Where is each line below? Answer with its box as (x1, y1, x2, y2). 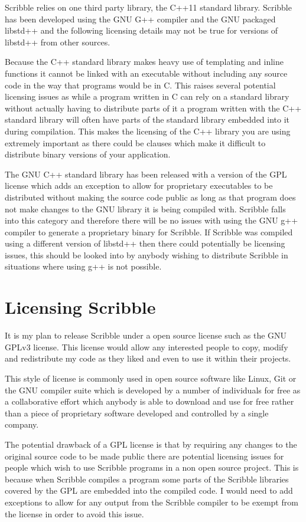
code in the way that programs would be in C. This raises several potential (5, 78, 276, 91)
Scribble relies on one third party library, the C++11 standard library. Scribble (5, 1, 292, 13)
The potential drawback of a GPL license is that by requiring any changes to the (5, 438, 297, 450)
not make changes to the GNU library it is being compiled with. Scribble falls (5, 202, 286, 215)
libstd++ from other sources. (5, 35, 110, 48)
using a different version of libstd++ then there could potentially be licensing (5, 237, 285, 249)
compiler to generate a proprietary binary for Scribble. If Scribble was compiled (5, 225, 293, 238)
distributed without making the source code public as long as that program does (5, 191, 296, 203)
